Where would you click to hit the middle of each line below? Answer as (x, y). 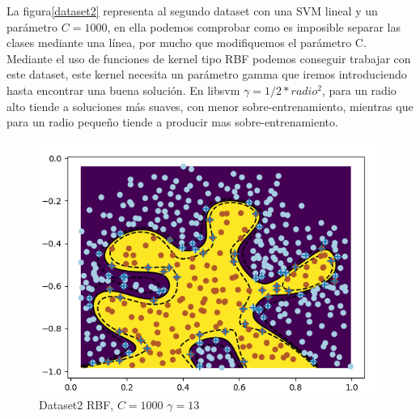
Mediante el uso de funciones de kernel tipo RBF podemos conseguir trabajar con (209, 58)
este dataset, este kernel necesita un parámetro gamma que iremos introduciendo (207, 74)
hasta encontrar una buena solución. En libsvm (123, 90)
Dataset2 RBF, (76, 405)
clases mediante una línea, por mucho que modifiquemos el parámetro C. (187, 43)
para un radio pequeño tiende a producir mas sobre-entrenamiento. (172, 122)
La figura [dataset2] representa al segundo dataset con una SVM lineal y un (192, 11)
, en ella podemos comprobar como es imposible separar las (254, 26)
